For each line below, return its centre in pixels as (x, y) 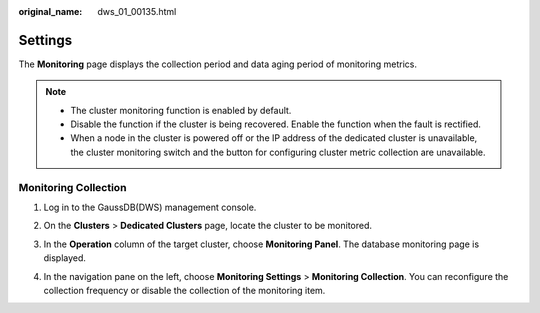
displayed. (65, 258)
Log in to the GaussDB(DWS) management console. (150, 207)
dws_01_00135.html (137, 11)
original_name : (50, 11)
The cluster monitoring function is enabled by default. (181, 110)
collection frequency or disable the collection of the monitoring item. (184, 290)
